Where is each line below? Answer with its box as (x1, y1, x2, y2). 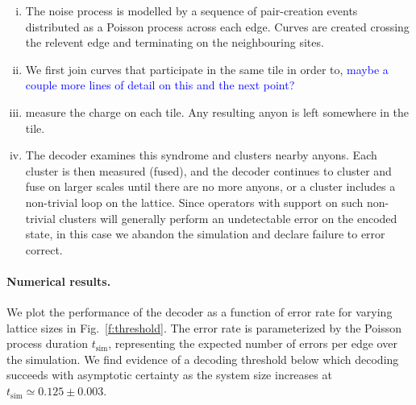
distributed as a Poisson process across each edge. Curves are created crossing (25, 18, 410, 35)
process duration (6, 335, 88, 352)
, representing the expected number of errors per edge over (108, 335, 397, 352)
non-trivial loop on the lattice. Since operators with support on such (25, 193, 364, 210)
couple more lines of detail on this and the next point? (25, 76, 295, 93)
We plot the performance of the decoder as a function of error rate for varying (6, 304, 393, 320)
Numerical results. (6, 272, 111, 289)
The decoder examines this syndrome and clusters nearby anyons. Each (25, 147, 377, 163)
